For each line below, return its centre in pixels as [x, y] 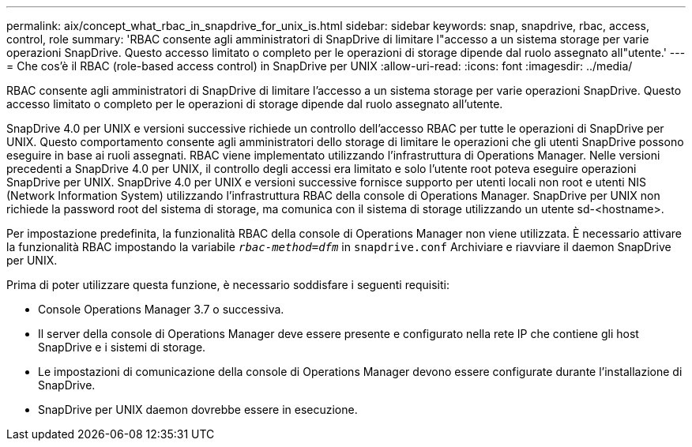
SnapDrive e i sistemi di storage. [122, 347]
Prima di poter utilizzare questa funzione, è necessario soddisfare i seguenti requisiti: [228, 285]
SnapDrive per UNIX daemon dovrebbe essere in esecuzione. [198, 409]
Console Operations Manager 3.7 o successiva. [161, 309]
